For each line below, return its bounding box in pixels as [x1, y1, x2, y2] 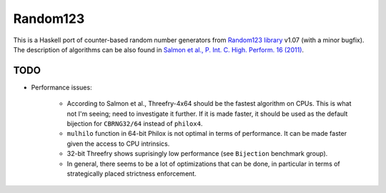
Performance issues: [31, 83, 92, 91]
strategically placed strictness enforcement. [66, 169, 197, 178]
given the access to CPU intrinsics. [66, 139, 170, 148]
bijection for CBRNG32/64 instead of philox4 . [66, 119, 203, 128]
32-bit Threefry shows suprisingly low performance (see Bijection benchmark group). [66, 149, 328, 158]
